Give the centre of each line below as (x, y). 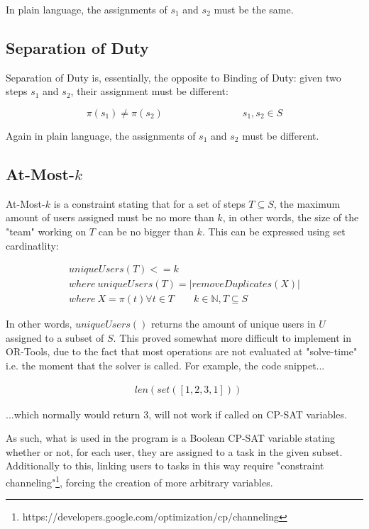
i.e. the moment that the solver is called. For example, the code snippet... (165, 366)
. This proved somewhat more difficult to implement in (232, 337)
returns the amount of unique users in (233, 324)
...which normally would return (73, 414)
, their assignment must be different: (149, 91)
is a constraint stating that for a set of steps (149, 203)
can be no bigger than (146, 231)
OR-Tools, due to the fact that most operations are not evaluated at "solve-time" (182, 351)
